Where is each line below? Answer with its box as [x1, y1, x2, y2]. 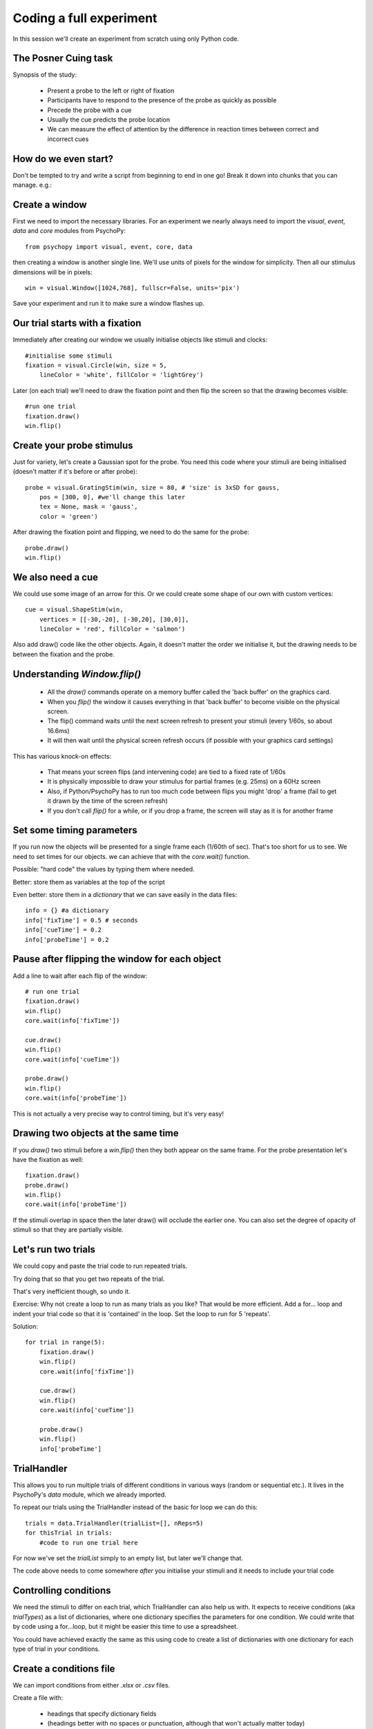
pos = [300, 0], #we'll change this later [39, 493, 186, 501]
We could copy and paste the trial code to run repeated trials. [12, 1262, 188, 1270]
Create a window [12, 198, 87, 210]
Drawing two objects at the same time [12, 1127, 179, 1139]
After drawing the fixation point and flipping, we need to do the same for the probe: [12, 528, 250, 536]
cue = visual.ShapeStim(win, [25, 606, 124, 613]
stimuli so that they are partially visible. [12, 1226, 124, 1234]
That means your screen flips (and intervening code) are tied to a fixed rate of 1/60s [47, 768, 286, 776]
